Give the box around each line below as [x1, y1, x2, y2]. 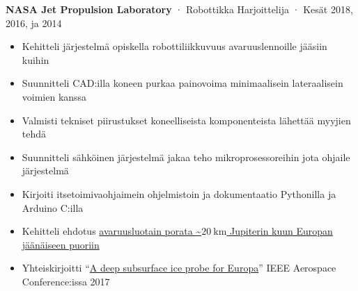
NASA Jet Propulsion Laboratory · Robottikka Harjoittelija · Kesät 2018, [6, 2, 353, 16]
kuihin [22, 52, 49, 67]
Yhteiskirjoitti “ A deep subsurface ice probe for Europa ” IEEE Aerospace [22, 260, 336, 275]
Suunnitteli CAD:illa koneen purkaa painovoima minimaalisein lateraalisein [22, 76, 343, 90]
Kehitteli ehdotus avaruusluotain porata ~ [22, 224, 202, 238]
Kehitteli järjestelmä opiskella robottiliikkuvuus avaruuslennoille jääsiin [22, 39, 327, 53]
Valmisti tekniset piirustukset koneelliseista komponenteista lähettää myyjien [22, 113, 351, 127]
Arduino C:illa [22, 200, 84, 215]
